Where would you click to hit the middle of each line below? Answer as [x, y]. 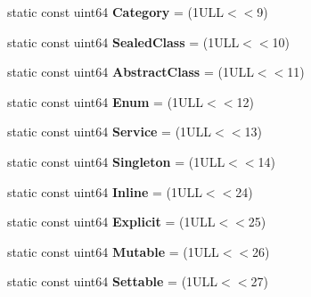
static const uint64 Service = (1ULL [110, 132]
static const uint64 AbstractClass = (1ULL [131, 72]
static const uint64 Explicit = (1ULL [111, 222]
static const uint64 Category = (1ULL [115, 12]
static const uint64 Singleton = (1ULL [116, 161]
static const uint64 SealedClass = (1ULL [123, 41]
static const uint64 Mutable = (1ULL [113, 251]
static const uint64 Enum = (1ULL [106, 101]
